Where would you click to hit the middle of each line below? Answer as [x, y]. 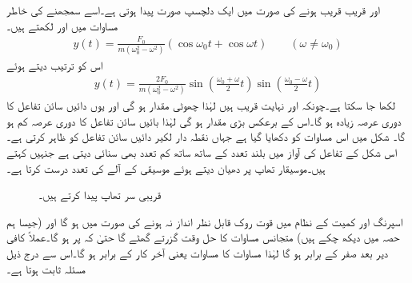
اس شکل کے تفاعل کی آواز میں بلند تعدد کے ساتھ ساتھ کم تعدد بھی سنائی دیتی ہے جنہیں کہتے [202, 151]
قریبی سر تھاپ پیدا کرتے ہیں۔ [100, 195]
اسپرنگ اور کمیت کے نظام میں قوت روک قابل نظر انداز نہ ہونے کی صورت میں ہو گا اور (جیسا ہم [205, 221]
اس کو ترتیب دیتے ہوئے [55, 65]
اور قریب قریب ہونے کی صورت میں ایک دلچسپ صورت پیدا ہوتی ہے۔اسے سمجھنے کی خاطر [193, 10]
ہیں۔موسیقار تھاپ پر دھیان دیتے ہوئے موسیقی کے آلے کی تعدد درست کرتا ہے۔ [166, 167]
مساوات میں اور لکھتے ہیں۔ [62, 25]
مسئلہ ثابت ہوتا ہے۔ [46, 268]
